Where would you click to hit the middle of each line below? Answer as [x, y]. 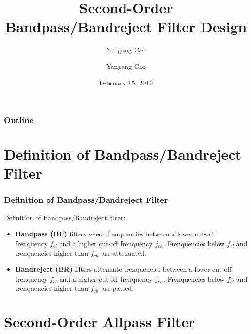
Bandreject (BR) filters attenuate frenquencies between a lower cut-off [123, 269]
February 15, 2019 [126, 82]
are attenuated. [124, 253]
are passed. [118, 288]
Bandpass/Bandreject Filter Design [126, 26]
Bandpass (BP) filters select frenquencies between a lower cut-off [115, 234]
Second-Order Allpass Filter [100, 322]
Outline [19, 120]
